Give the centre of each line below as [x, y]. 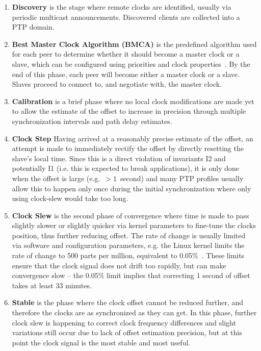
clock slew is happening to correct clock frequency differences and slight [124, 322]
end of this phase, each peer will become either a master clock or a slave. [126, 74]
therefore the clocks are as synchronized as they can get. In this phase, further [134, 312]
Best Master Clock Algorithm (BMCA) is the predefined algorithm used [134, 44]
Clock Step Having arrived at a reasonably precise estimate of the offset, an [133, 138]
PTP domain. [33, 27]
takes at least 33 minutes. [52, 285]
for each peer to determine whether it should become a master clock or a [126, 54]
